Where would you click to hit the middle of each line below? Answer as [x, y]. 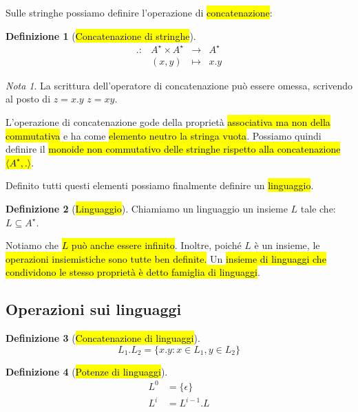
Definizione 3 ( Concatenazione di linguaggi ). [103, 338]
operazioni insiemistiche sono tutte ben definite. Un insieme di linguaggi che [166, 258]
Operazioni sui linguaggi [94, 309]
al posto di [28, 99]
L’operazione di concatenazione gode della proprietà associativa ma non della [168, 121]
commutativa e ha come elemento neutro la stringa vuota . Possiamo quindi [164, 135]
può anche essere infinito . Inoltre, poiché [156, 245]
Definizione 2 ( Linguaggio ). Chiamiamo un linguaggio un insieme [147, 208]
